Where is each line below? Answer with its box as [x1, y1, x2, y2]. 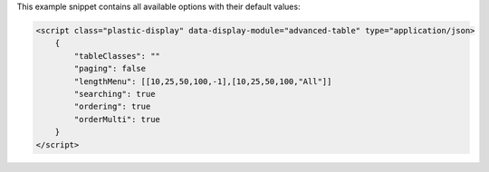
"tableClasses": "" [73, 51, 160, 61]
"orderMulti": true [73, 114, 160, 124]
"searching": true [73, 89, 156, 99]
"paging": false [73, 63, 147, 74]
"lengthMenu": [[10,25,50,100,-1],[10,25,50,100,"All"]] [73, 76, 332, 86]
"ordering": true [73, 101, 151, 112]
